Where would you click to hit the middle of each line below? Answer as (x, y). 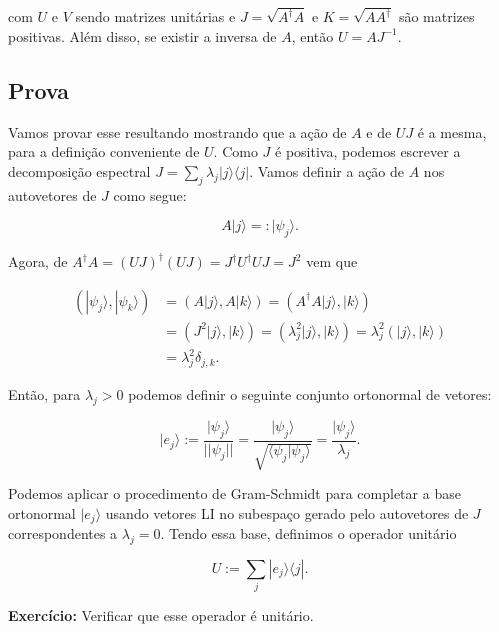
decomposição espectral (79, 170)
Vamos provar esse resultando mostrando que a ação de (177, 131)
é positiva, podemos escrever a (368, 151)
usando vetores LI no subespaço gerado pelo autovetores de (287, 512)
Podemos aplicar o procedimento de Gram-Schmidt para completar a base (234, 493)
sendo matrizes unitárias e (155, 16)
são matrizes (436, 16)
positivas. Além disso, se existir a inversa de (142, 35)
